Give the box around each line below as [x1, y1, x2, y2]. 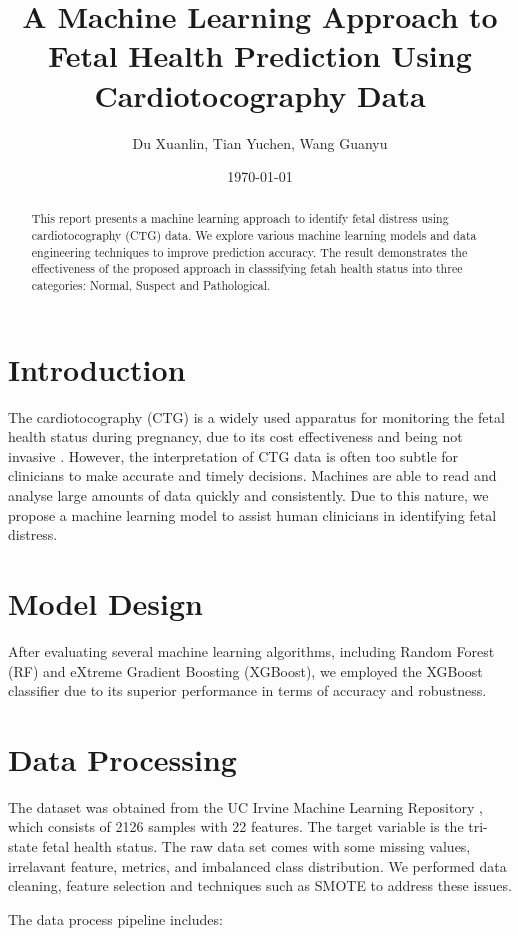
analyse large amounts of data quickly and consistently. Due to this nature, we [8, 485, 489, 506]
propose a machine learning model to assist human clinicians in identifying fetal [8, 504, 497, 525]
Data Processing [8, 738, 237, 779]
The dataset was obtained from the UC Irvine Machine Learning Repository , [8, 796, 483, 817]
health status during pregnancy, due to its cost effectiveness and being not [8, 426, 463, 447]
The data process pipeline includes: [8, 908, 223, 929]
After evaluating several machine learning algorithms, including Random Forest [8, 640, 495, 661]
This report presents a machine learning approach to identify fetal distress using [31, 210, 449, 227]
